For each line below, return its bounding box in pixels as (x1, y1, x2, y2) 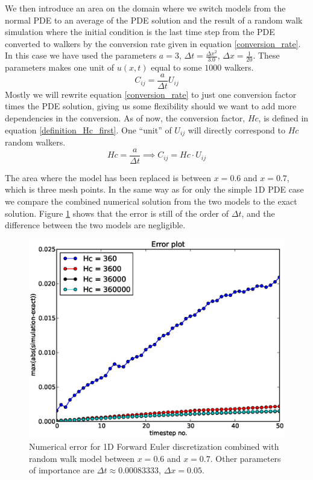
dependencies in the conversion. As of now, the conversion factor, (5, 112, 245, 124)
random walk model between (29, 452, 135, 464)
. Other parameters (210, 452, 281, 464)
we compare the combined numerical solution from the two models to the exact (5, 194, 297, 207)
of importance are (29, 464, 95, 476)
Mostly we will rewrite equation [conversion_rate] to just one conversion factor (5, 88, 297, 100)
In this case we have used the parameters (5, 49, 157, 62)
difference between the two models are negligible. (5, 219, 186, 231)
